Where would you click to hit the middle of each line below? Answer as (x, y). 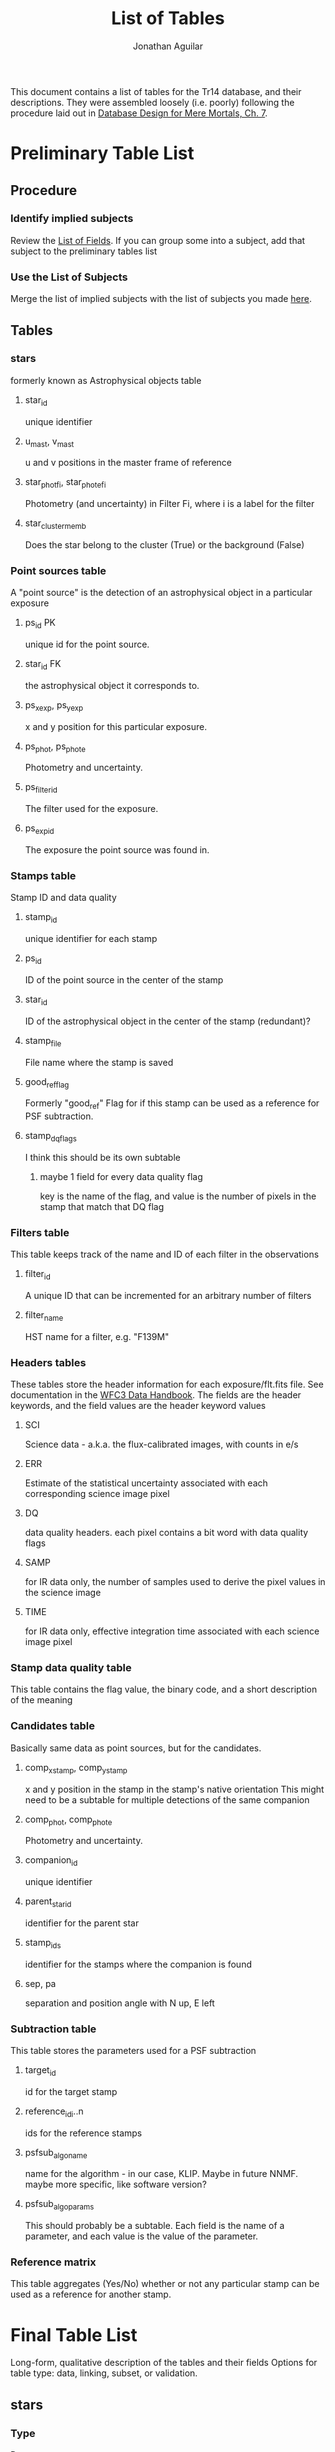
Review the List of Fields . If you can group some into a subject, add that (158, 240)
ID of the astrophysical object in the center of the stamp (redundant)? (167, 1021)
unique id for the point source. (87, 644)
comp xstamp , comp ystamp (76, 1768)
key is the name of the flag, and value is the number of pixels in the (178, 1196)
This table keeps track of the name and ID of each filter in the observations (165, 1254)
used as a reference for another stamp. (91, 2294)
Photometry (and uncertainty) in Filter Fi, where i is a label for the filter (169, 504)
